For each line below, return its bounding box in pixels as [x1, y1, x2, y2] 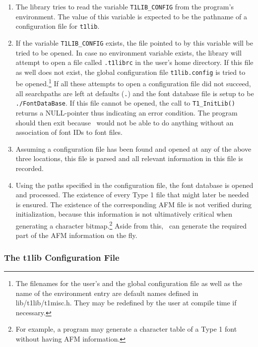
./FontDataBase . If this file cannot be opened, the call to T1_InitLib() [15, 98, 235, 108]
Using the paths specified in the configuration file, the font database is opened [15, 179, 254, 190]
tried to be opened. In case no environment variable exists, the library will [15, 47, 242, 58]
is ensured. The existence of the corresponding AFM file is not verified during [15, 199, 252, 209]
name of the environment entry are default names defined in [15, 288, 198, 298]
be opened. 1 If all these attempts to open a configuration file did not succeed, [15, 77, 251, 89]
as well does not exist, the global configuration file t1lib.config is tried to [15, 66, 246, 77]
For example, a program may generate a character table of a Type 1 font [15, 324, 237, 334]
